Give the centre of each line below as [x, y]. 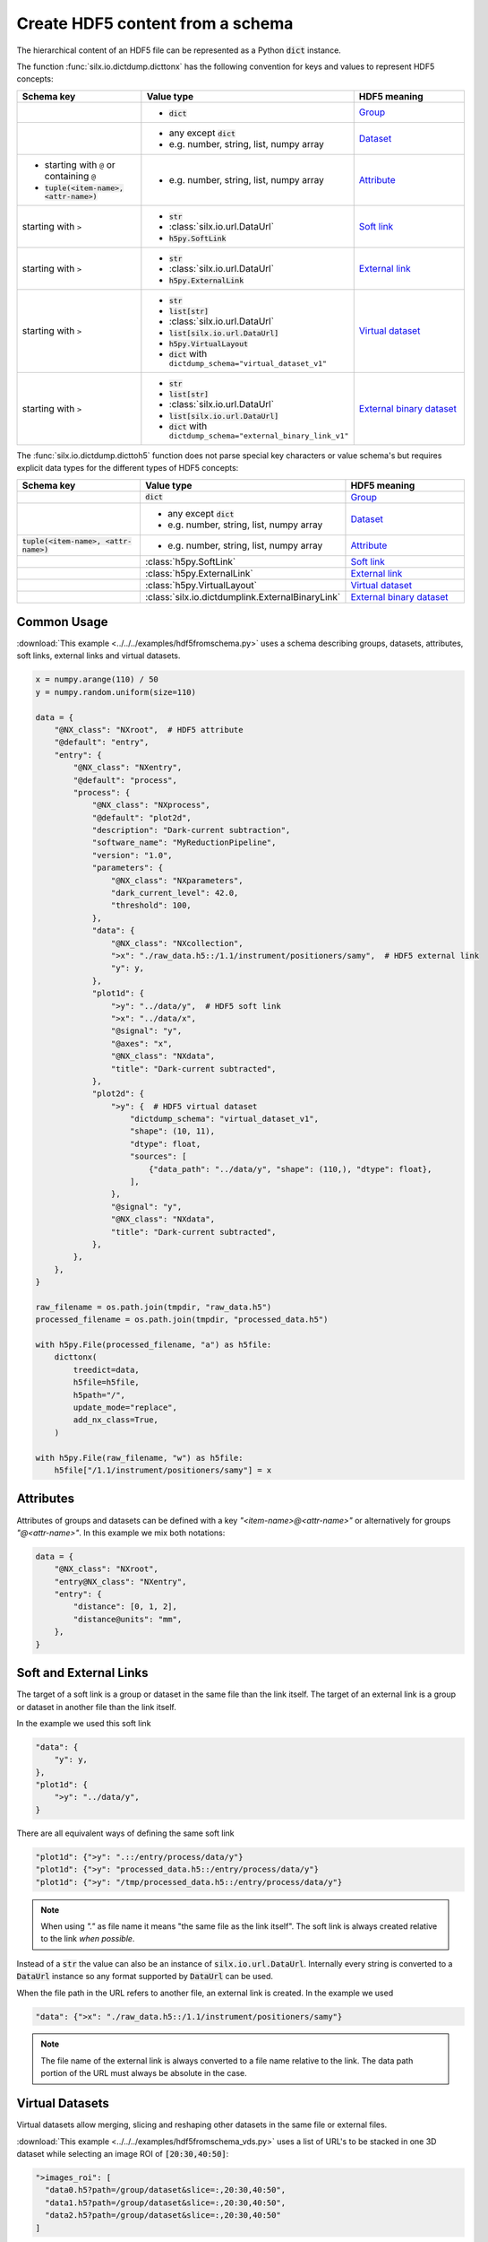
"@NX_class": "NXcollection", [177, 943]
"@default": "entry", [102, 743]
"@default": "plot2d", [141, 817]
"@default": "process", [125, 780]
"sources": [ [158, 1156]
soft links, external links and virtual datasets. [98, 656]
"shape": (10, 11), [172, 1131]
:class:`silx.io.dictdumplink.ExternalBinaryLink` [243, 596]
